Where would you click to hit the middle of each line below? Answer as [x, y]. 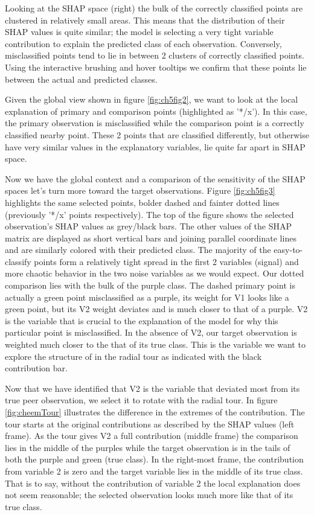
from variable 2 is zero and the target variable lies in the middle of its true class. [154, 471]
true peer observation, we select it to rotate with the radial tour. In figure [141, 400]
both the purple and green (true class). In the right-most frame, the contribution [154, 459]
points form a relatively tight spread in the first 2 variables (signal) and [166, 261]
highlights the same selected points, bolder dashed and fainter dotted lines [142, 202]
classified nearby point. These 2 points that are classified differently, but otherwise [157, 134]
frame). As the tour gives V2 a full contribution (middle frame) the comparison [152, 436]
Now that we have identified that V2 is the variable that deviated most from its [152, 388]
